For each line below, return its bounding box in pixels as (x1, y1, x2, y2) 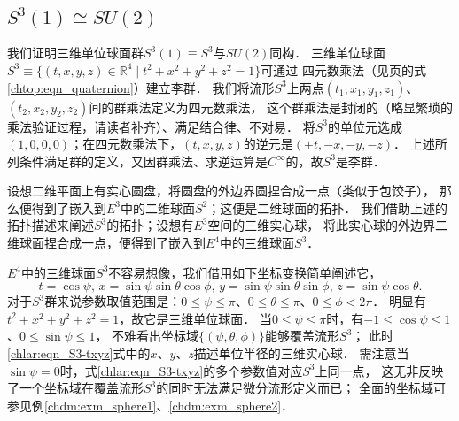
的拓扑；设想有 (106, 216, 194, 234)
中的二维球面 (121, 198, 196, 217)
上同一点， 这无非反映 (315, 361, 444, 379)
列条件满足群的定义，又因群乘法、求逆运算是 (7, 151, 268, 170)
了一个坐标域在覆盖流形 (7, 379, 144, 397)
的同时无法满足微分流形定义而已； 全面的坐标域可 (156, 379, 446, 397)
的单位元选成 (327, 117, 402, 135)
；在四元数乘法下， (70, 134, 183, 153)
